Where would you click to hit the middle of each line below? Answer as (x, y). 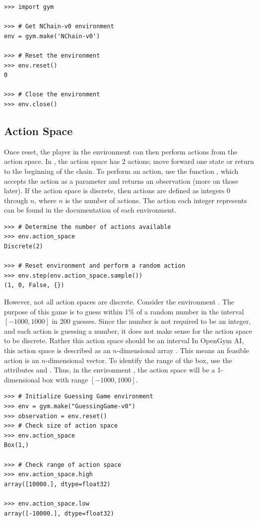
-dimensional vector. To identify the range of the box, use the (139, 360)
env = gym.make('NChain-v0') (52, 36)
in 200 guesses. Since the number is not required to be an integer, (151, 321)
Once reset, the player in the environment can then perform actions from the (121, 151)
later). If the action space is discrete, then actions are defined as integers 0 (117, 190)
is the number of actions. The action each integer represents (156, 200)
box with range (65, 379)
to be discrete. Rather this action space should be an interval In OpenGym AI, (124, 340)
